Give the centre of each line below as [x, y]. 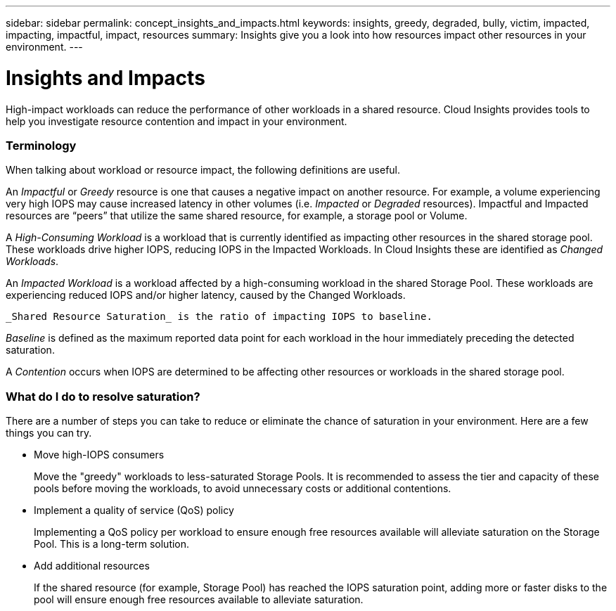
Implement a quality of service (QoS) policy [134, 510]
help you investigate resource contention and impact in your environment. [177, 121]
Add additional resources [92, 566]
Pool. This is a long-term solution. [112, 544]
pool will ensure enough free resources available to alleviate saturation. [199, 599]
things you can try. [49, 433]
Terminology [41, 145]
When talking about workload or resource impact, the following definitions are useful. [203, 170]
